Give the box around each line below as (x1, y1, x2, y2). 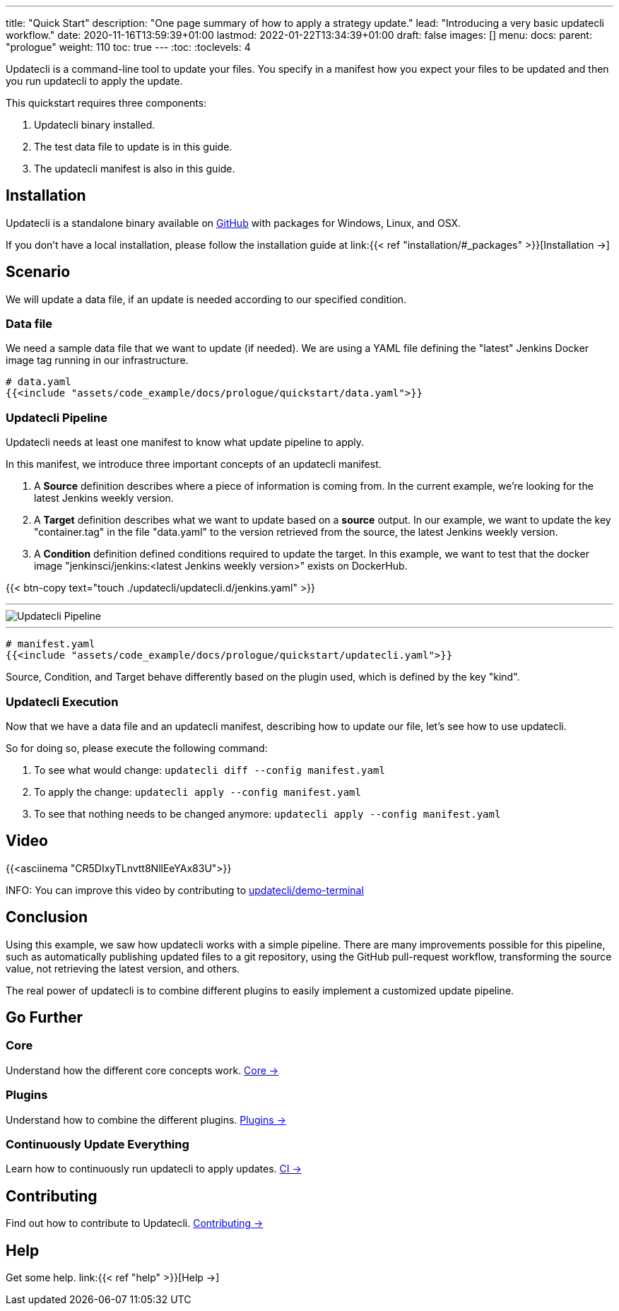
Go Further (6, 1009, 83, 1027)
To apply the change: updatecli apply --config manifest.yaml (34, 785, 361, 798)
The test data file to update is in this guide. (34, 141, 232, 153)
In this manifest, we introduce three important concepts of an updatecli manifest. (6, 458, 382, 471)
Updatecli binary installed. (34, 119, 155, 131)
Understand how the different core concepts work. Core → (6, 1064, 279, 1076)
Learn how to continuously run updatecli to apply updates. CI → (6, 1163, 302, 1175)
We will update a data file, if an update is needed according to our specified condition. (6, 293, 407, 305)
